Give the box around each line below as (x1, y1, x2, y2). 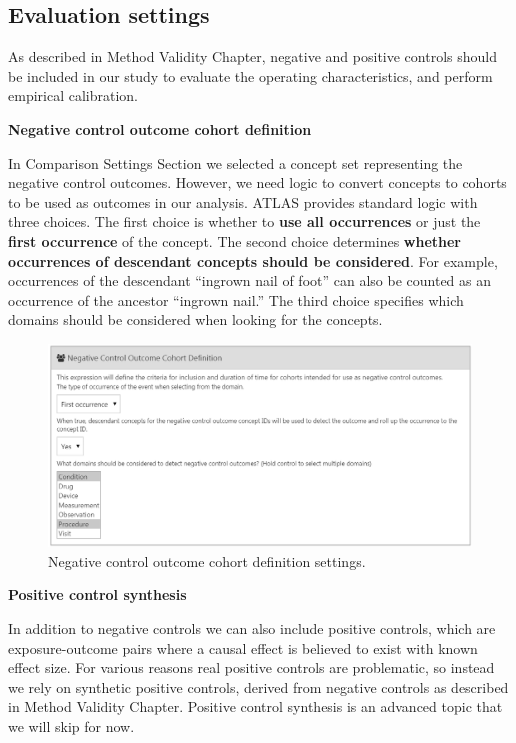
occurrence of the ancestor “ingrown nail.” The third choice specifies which (8, 289, 464, 310)
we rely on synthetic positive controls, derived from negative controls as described (8, 676, 509, 697)
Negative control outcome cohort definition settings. (48, 550, 366, 571)
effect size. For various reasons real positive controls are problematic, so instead (8, 657, 495, 678)
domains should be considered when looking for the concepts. (8, 309, 383, 330)
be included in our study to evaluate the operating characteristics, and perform (8, 65, 493, 86)
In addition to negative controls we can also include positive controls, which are (8, 618, 496, 638)
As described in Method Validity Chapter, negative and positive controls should (8, 46, 497, 67)
